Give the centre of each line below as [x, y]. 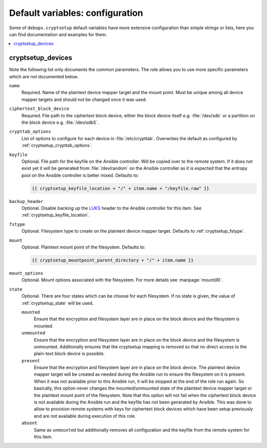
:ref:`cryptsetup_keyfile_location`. [56, 215]
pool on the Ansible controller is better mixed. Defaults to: [80, 175]
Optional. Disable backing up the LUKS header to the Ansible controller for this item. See [111, 208]
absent [29, 423]
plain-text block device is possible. [69, 353]
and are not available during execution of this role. [85, 416]
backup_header [26, 201]
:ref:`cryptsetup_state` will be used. [58, 303]
